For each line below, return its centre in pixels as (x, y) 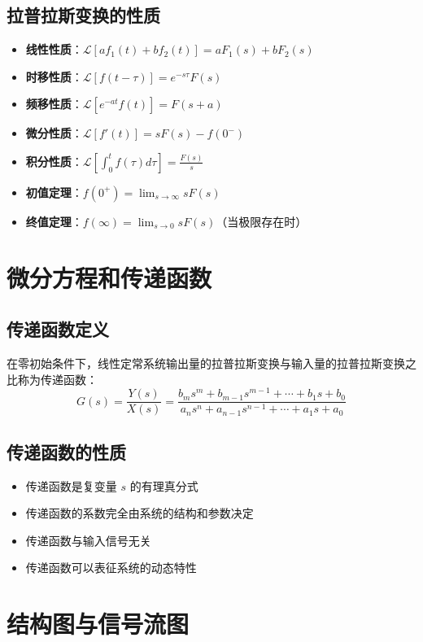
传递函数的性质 (66, 451)
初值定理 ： (54, 192)
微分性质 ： (54, 133)
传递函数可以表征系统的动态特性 (111, 568)
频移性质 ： (54, 104)
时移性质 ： (54, 76)
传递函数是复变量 (71, 485)
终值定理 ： (54, 221)
